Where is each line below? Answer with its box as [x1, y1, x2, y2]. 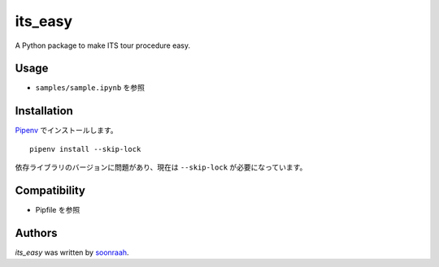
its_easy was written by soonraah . [15, 248, 129, 257]
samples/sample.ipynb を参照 [35, 83, 146, 93]
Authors [15, 226, 58, 239]
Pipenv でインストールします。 [15, 126, 118, 136]
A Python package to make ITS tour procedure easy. [15, 41, 191, 50]
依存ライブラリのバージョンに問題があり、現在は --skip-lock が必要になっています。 [15, 162, 307, 172]
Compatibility [15, 183, 85, 197]
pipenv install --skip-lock [29, 144, 141, 153]
